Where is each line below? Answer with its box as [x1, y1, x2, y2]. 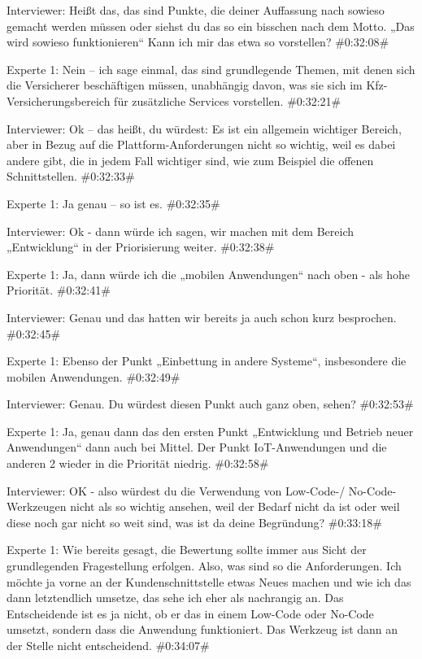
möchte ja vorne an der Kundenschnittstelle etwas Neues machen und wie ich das [7, 573, 411, 590]
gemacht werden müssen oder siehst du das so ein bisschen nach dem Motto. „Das [7, 17, 415, 34]
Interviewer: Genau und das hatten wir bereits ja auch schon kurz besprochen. [7, 308, 397, 325]
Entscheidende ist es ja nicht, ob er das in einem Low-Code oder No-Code [7, 604, 374, 622]
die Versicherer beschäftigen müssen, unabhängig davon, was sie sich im [7, 76, 363, 94]
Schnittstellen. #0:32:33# [7, 168, 135, 185]
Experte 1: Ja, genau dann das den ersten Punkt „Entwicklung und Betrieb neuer [7, 422, 414, 439]
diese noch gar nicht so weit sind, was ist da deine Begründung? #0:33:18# [7, 513, 382, 530]
